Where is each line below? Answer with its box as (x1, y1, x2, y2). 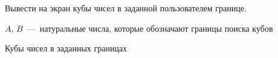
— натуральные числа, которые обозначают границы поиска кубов (27, 22, 273, 34)
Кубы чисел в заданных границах (5, 42, 128, 54)
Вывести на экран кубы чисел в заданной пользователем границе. (5, 2, 247, 14)
